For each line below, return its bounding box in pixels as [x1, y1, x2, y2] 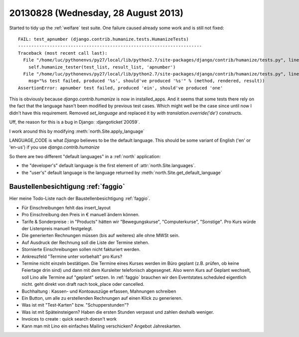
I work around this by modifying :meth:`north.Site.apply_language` [9, 128, 145, 134]
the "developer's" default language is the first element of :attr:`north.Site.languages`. [21, 163, 196, 168]
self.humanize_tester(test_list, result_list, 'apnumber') [28, 64, 176, 70]
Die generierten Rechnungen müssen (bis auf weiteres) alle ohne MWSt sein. [21, 233, 180, 239]
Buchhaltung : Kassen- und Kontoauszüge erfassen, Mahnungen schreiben [21, 288, 176, 294]
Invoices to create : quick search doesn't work [21, 316, 117, 322]
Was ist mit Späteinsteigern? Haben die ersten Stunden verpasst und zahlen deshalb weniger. [21, 309, 214, 315]
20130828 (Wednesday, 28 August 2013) [9, 7, 184, 18]
